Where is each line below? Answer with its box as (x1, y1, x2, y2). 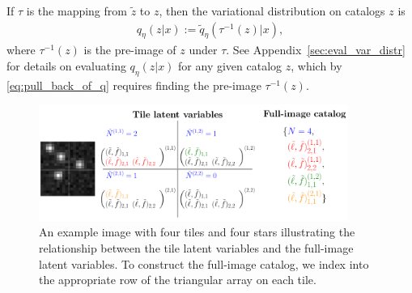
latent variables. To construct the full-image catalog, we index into (39, 255, 369, 272)
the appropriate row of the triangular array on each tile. (39, 271, 316, 288)
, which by (291, 57, 342, 74)
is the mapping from (26, 2, 127, 19)
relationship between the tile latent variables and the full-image (39, 240, 354, 257)
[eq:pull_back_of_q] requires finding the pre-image (6, 76, 261, 93)
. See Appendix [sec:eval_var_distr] (226, 41, 406, 58)
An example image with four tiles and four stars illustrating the (39, 223, 355, 240)
